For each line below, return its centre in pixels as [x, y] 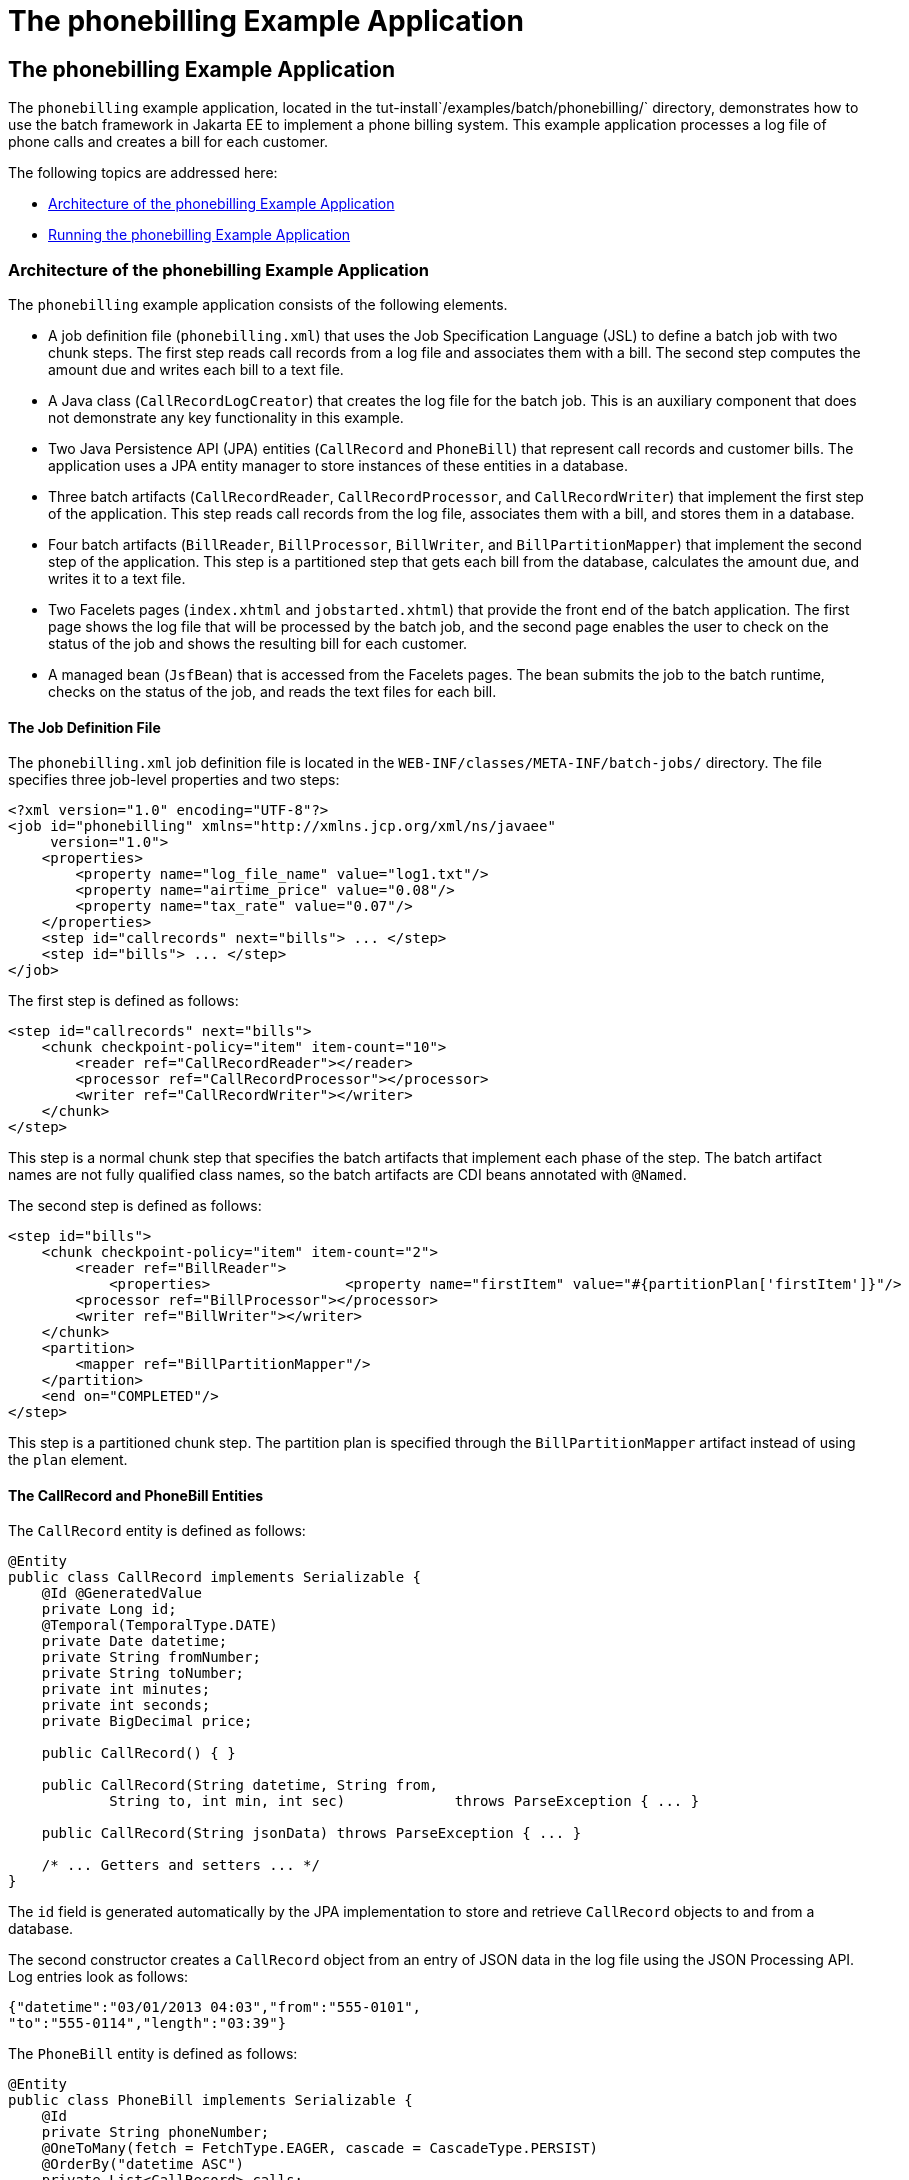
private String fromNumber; [151, 1657]
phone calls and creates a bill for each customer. [168, 142]
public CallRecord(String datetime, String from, [239, 1785]
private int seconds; [126, 1705]
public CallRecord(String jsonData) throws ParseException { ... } [311, 1833]
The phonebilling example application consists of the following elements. [258, 304]
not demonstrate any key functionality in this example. [226, 417]
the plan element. [68, 1460]
